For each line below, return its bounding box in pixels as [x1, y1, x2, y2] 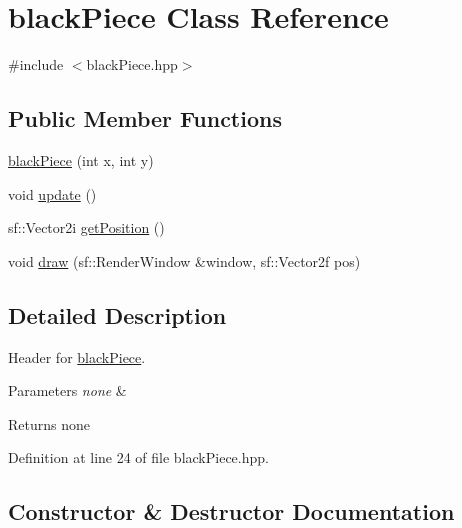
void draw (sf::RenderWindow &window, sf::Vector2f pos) [8, 250, 361, 271]
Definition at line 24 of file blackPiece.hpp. [8, 447, 269, 468]
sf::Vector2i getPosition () [8, 217, 165, 238]
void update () [8, 183, 97, 204]
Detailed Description [8, 299, 227, 330]
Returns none [8, 413, 90, 434]
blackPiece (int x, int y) [8, 149, 154, 170]
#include [8, 54, 64, 75]
